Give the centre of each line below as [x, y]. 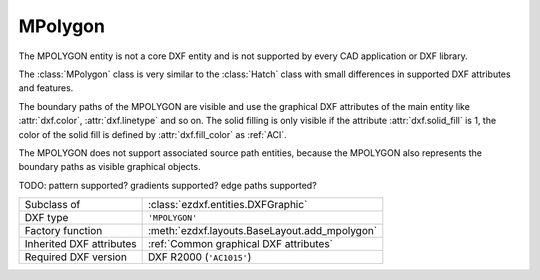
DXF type [46, 218]
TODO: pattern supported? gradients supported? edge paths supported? [167, 185]
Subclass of [52, 205]
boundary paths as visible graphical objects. [109, 167]
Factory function [63, 231]
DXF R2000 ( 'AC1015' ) [199, 257]
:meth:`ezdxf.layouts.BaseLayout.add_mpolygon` [262, 231]
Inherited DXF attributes [80, 244]
